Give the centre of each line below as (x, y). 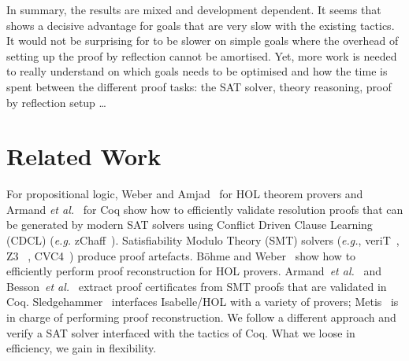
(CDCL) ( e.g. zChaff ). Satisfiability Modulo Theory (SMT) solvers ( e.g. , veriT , (203, 240)
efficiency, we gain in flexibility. (82, 348)
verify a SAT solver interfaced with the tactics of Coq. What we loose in (181, 332)
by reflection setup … (56, 102)
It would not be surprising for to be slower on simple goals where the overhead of (203, 41)
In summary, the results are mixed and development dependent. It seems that (194, 9)
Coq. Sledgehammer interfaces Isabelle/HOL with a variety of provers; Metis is (203, 302)
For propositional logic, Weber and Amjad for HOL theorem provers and (185, 194)
